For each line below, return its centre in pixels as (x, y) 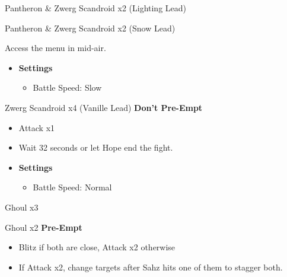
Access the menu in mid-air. (55, 48)
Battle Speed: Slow (67, 87)
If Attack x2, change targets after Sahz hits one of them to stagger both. (151, 267)
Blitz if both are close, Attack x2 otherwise (97, 247)
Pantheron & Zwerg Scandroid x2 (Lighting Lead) (96, 8)
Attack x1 (37, 127)
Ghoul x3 (22, 207)
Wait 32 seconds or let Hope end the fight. (96, 147)
